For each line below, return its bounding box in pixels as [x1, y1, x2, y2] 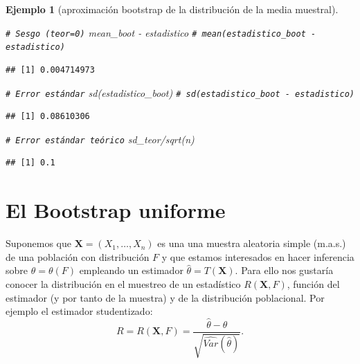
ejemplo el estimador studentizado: [6, 304, 153, 318]
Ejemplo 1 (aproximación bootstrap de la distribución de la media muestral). [6, 2, 339, 16]
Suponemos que [6, 236, 71, 251]
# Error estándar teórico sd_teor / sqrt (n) [6, 131, 195, 146]
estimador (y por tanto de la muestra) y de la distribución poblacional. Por [6, 290, 325, 304]
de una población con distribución [6, 249, 150, 264]
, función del [287, 276, 340, 291]
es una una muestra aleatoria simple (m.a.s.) [157, 236, 346, 251]
